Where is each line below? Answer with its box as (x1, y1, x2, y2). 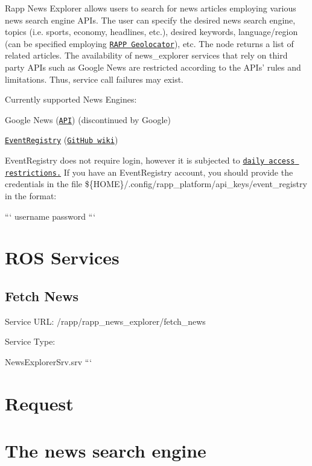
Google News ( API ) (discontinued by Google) (5, 113, 171, 126)
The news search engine (5, 438, 206, 463)
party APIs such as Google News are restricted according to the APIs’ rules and (5, 61, 301, 74)
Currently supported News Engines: (5, 93, 137, 106)
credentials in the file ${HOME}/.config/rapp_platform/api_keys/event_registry (5, 177, 307, 190)
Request (5, 391, 74, 415)
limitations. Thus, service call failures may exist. (5, 72, 184, 85)
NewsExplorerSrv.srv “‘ (5, 355, 92, 368)
